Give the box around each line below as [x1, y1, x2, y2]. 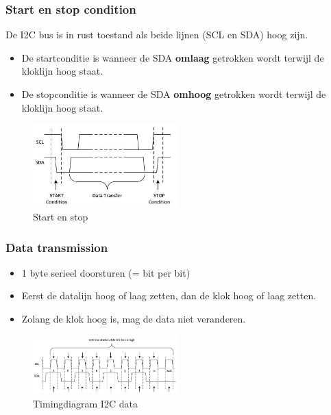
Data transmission [5, 238, 108, 255]
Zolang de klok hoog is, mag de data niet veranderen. [21, 312, 246, 325]
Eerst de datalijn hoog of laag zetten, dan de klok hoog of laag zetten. [21, 288, 317, 303]
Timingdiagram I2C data [33, 397, 138, 411]
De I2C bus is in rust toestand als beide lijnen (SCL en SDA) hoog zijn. [5, 27, 308, 42]
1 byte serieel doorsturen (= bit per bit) [21, 265, 191, 279]
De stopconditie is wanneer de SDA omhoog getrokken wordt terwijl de [21, 87, 326, 101]
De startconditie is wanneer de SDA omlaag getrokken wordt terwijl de [21, 50, 324, 64]
